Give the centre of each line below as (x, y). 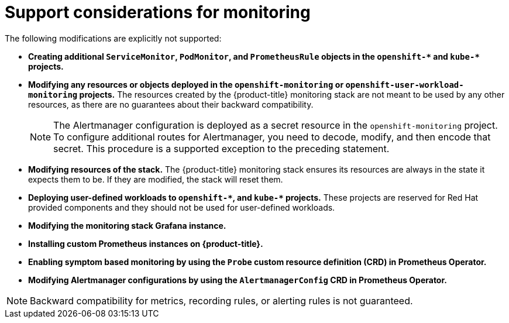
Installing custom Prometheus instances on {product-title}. (146, 243)
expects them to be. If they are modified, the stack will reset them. (156, 179)
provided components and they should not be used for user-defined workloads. (182, 207)
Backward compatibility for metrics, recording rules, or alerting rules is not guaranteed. (221, 300)
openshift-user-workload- (405, 85)
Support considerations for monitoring (158, 12)
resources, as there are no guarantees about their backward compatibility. (171, 104)
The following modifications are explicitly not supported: (113, 38)
